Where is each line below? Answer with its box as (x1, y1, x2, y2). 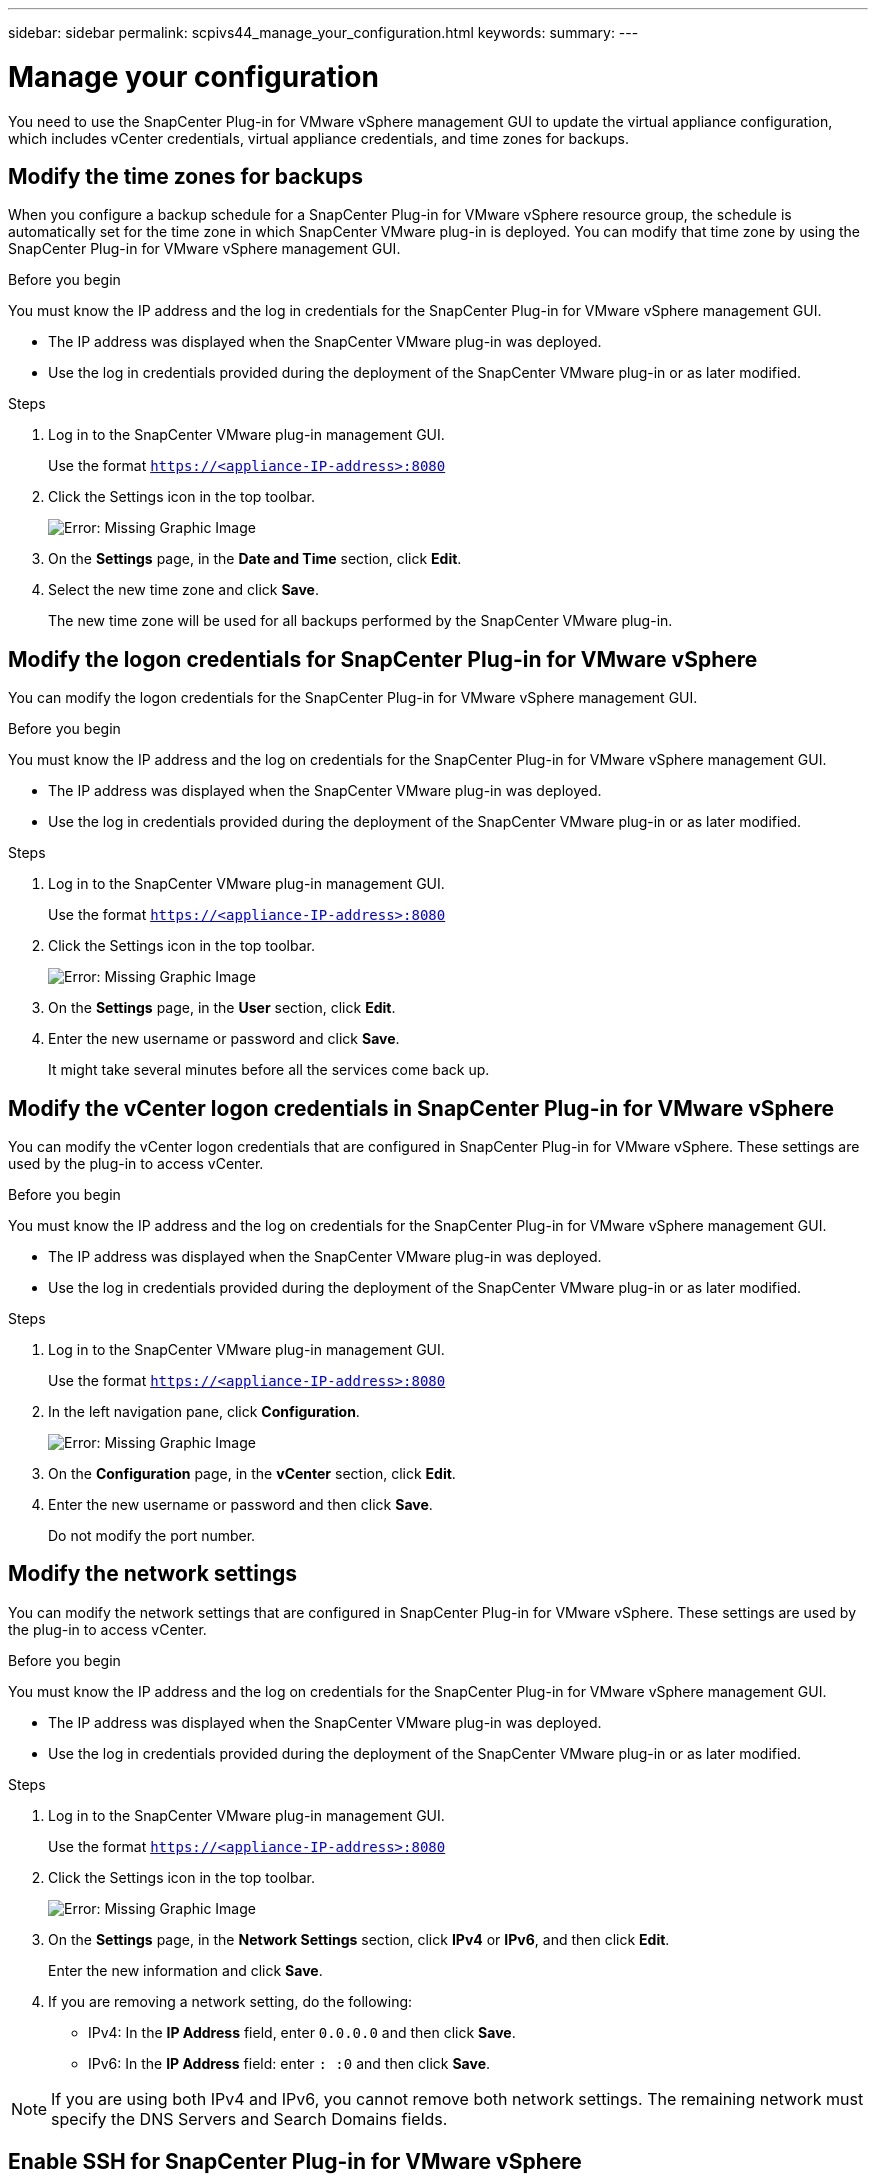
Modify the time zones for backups (8, 163, 364, 189)
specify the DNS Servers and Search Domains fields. (51, 2108, 448, 2129)
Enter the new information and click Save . (48, 1961, 323, 1979)
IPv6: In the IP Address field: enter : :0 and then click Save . (88, 2054, 491, 2072)
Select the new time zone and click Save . (48, 581, 320, 599)
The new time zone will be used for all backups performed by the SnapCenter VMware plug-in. (48, 612, 673, 630)
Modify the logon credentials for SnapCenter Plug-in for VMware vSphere (8, 646, 758, 672)
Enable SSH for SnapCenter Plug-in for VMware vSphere (8, 2149, 582, 2175)
